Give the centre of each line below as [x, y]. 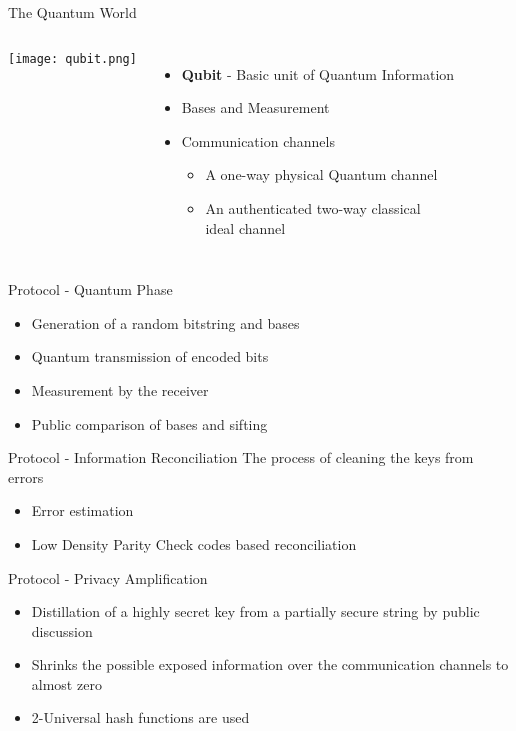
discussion [62, 630]
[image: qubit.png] [72, 58]
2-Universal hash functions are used [140, 717]
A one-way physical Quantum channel [321, 174]
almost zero [66, 683]
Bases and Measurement [255, 107]
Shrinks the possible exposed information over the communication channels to [270, 664]
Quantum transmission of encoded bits [150, 356]
